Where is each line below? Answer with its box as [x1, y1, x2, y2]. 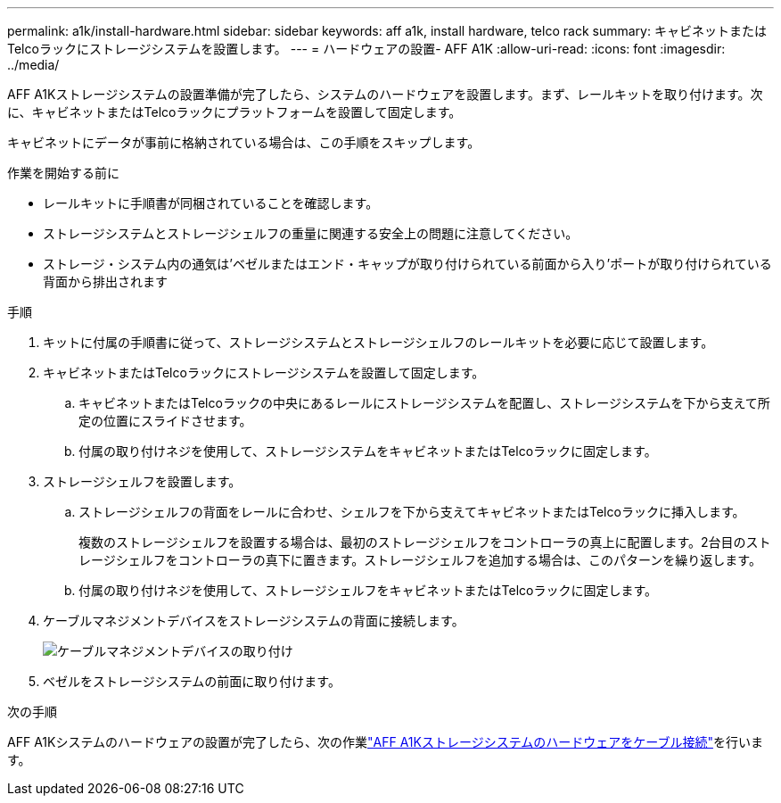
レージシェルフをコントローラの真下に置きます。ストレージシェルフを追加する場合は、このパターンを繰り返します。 [78, 552, 761, 567]
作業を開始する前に [7, 165, 119, 180]
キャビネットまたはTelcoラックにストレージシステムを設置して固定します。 [43, 365, 485, 380]
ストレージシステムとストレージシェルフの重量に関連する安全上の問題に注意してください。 [43, 226, 579, 241]
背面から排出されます [43, 274, 168, 289]
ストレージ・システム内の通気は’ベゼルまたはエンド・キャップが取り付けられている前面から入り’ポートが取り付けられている [43, 256, 772, 271]
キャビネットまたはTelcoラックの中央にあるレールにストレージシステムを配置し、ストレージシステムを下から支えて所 [78, 395, 770, 410]
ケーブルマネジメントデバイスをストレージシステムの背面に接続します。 [43, 613, 464, 628]
